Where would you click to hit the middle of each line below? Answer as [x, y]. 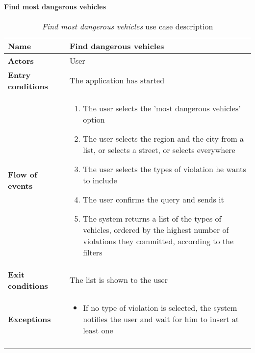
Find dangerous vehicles [117, 46]
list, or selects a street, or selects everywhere [159, 150]
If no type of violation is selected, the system [160, 307]
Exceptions [29, 319]
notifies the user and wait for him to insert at [161, 319]
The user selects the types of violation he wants [165, 169]
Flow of [23, 175]
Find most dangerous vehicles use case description [127, 26]
